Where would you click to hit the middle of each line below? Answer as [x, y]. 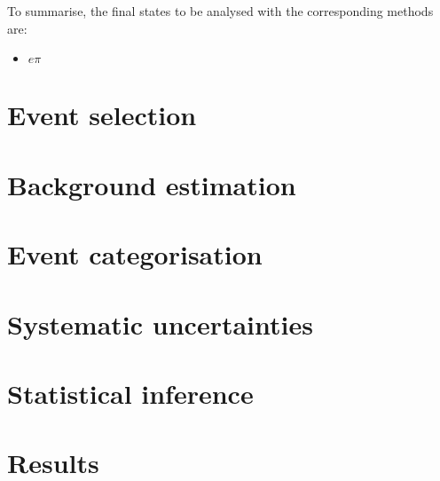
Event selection [102, 115]
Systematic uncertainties [160, 323]
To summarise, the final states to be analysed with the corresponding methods [220, 11]
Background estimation [152, 184]
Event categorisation [135, 254]
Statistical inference [130, 393]
